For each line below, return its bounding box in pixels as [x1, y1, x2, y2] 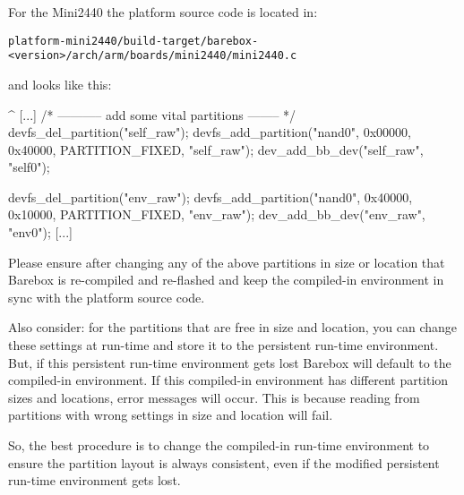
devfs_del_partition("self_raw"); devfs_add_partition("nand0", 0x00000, [8, 123, 411, 141]
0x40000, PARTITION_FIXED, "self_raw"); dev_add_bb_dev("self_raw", [8, 140, 424, 158]
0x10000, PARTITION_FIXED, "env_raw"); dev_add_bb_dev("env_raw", [8, 205, 425, 224]
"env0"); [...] [8, 223, 73, 242]
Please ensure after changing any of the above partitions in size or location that [8, 252, 445, 271]
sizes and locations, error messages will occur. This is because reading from [8, 388, 420, 406]
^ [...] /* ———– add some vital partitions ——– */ [8, 105, 296, 124]
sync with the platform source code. [8, 287, 205, 306]
